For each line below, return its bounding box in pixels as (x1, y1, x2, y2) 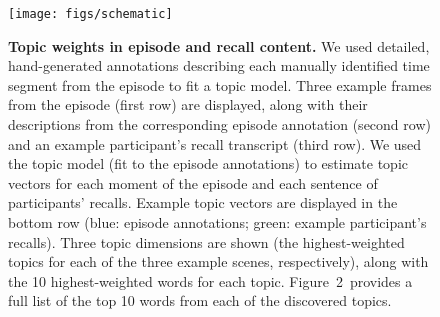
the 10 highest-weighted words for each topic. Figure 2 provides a (8, 270, 413, 291)
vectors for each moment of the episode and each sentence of (8, 172, 378, 193)
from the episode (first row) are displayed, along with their (8, 94, 368, 115)
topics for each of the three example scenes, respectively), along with (8, 251, 429, 272)
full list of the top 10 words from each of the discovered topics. (8, 290, 392, 311)
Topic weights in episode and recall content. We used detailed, (8, 35, 430, 56)
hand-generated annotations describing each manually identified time (8, 55, 430, 76)
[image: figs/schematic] (8, 7, 173, 21)
